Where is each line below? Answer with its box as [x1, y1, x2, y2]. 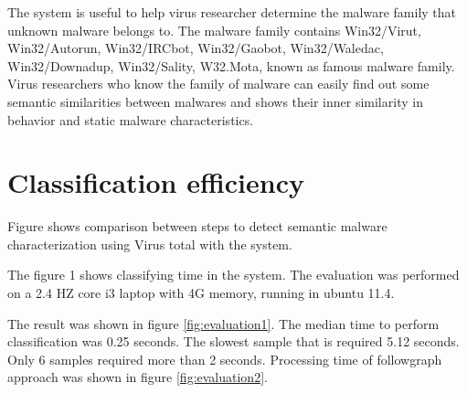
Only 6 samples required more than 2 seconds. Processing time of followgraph [7, 349, 442, 368]
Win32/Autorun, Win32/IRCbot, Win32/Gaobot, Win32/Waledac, [7, 38, 384, 58]
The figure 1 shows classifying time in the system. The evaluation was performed [7, 265, 460, 284]
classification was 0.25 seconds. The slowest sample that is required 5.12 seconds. [7, 332, 460, 351]
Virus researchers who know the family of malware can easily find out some [7, 74, 430, 93]
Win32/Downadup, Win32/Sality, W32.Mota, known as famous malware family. [7, 56, 455, 75]
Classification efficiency [7, 164, 304, 201]
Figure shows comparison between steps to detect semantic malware [7, 217, 387, 236]
